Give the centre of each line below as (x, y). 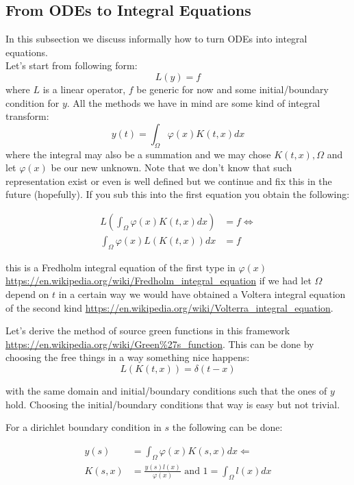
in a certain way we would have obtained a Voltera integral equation (202, 294)
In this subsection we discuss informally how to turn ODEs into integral (156, 39)
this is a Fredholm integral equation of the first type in (121, 267)
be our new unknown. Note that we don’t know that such (172, 167)
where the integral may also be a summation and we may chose (138, 154)
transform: (27, 116)
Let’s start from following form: (72, 65)
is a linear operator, (84, 89)
